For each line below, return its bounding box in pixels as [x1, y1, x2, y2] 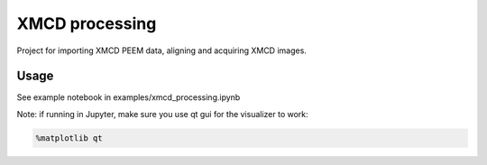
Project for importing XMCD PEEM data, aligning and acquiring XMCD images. [16, 45, 307, 56]
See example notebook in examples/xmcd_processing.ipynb [16, 92, 241, 103]
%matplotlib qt [35, 133, 103, 143]
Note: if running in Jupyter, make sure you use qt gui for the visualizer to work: [16, 108, 308, 119]
